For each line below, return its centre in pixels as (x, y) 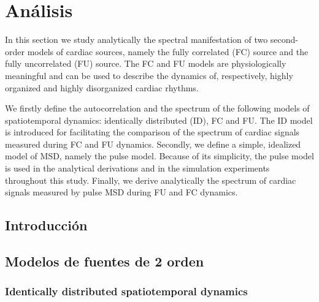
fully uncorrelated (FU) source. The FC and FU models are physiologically (146, 63)
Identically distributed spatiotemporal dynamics (126, 291)
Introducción (46, 225)
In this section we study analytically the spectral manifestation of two (136, 40)
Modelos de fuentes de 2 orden (105, 261)
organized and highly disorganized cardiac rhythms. (102, 87)
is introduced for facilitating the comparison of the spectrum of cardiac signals (152, 132)
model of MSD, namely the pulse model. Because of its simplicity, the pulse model (159, 156)
